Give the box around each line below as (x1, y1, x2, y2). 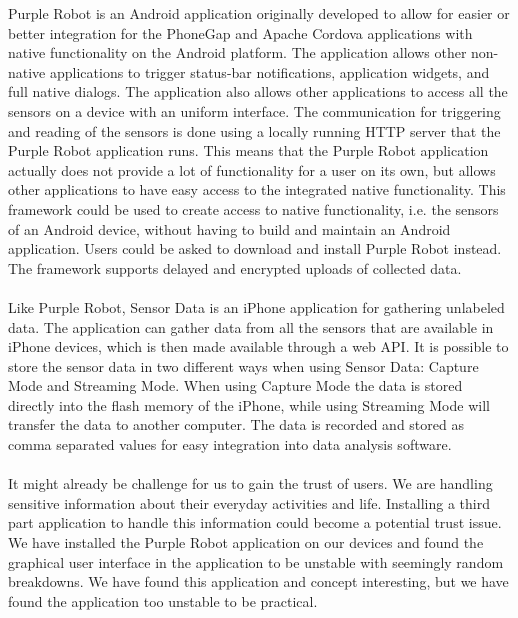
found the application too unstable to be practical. (8, 590, 318, 611)
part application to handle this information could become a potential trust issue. (8, 512, 502, 533)
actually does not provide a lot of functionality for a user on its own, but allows (8, 159, 496, 180)
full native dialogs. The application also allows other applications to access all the (8, 81, 508, 102)
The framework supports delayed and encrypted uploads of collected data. (8, 257, 462, 278)
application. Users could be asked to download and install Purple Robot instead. (8, 238, 502, 259)
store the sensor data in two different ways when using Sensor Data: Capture (8, 355, 479, 376)
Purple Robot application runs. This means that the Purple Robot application (8, 140, 489, 161)
